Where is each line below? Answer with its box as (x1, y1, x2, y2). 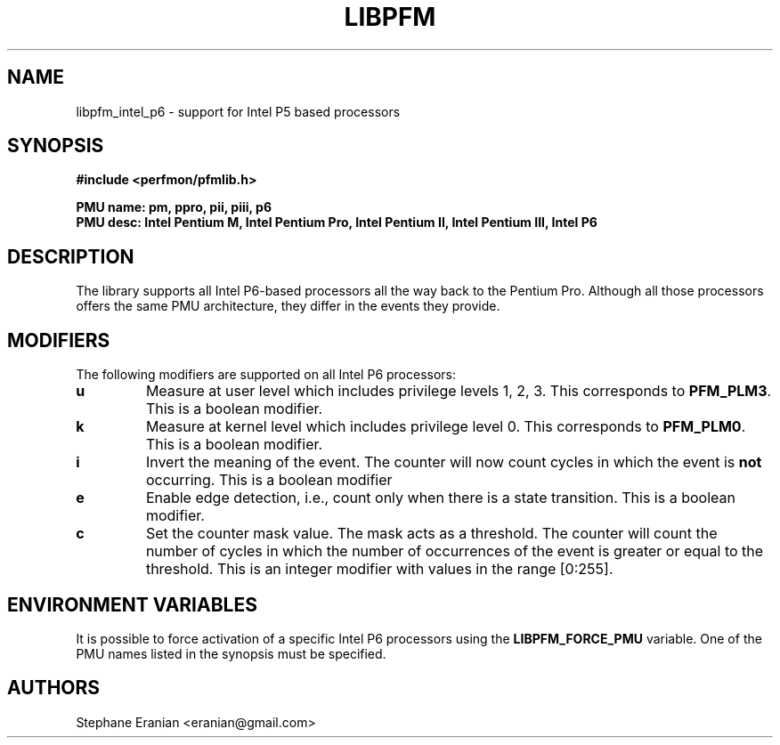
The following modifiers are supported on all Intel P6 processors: (76, 367, 457, 383)
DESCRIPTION (7, 245, 134, 268)
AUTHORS (7, 676, 101, 700)
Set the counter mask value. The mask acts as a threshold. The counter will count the (145, 524, 718, 543)
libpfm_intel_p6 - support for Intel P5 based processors (76, 103, 401, 119)
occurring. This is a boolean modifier (145, 471, 393, 490)
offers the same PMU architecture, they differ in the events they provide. (76, 298, 500, 314)
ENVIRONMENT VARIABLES (7, 593, 257, 616)
